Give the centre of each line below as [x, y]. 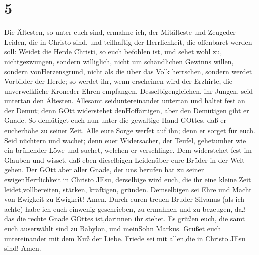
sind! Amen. [23, 248]
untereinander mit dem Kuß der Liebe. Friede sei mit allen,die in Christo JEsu [125, 238]
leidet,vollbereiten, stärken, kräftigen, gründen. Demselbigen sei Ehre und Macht [128, 189]
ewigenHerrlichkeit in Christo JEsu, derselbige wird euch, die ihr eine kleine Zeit [128, 179]
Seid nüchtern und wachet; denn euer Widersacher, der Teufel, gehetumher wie [125, 140]
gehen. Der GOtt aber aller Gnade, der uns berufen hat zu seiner [104, 169]
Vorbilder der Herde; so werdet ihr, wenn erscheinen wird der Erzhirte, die [118, 81]
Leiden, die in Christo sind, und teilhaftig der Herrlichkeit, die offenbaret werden [128, 41]
